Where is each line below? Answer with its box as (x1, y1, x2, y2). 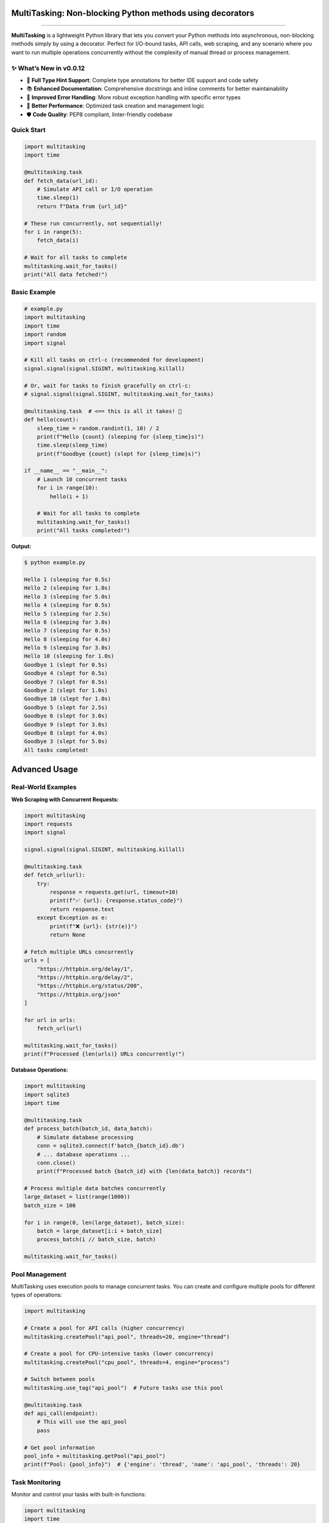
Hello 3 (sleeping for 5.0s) (24, 593, 111, 600)
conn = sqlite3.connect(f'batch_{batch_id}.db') (37, 1142, 185, 1150)
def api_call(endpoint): (24, 1410, 99, 1417)
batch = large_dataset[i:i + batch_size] (37, 1228, 163, 1235)
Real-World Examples (11, 783, 77, 791)
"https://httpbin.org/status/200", (37, 983, 143, 989)
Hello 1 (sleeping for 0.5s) (24, 576, 111, 583)
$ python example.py (24, 559, 85, 566)
